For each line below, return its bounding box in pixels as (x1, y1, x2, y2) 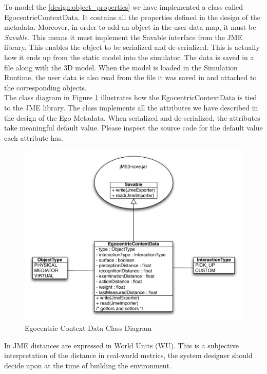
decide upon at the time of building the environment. (4, 360, 171, 370)
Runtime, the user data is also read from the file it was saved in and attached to (4, 72, 257, 83)
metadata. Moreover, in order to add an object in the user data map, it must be (4, 22, 256, 32)
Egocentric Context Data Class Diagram (25, 322, 152, 333)
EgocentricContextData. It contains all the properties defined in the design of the (4, 11, 260, 22)
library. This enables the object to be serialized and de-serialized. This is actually (4, 42, 260, 52)
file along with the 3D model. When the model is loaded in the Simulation (4, 62, 238, 72)
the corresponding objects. (4, 82, 87, 92)
